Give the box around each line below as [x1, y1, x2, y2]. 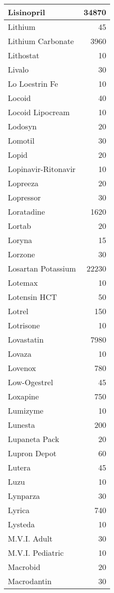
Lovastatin [8, 334, 44, 345]
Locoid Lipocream [8, 106, 70, 118]
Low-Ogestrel [8, 376, 53, 388]
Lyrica [8, 504, 30, 516]
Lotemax [8, 277, 38, 288]
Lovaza [8, 348, 32, 359]
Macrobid [8, 561, 41, 572]
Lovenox [8, 362, 36, 373]
